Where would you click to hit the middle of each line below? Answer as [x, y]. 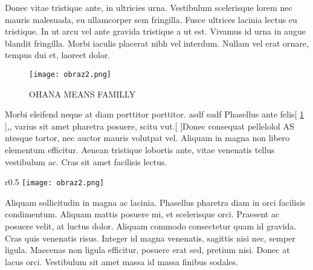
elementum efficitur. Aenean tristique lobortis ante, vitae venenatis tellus [140, 150]
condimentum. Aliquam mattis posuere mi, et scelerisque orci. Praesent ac [142, 214]
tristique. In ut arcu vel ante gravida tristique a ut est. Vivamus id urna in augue [155, 31]
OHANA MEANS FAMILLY [82, 94]
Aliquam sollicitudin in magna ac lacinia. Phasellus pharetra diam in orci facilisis [155, 202]
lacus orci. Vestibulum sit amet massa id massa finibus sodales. [122, 261]
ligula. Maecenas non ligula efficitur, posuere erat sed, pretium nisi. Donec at [147, 250]
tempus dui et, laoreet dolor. [58, 55]
